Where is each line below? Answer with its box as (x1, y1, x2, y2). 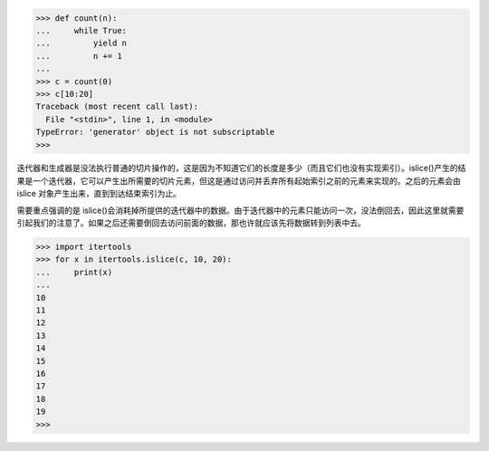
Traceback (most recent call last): (35, 101, 199, 112)
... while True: (35, 25, 127, 35)
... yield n (35, 38, 127, 49)
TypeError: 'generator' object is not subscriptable (35, 127, 275, 138)
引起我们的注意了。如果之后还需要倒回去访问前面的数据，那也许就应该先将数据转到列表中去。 (16, 217, 366, 228)
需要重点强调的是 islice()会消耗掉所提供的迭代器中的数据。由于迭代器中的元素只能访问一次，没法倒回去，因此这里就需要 (16, 205, 465, 216)
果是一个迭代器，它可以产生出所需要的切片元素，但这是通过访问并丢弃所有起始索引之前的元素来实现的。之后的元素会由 (16, 175, 461, 186)
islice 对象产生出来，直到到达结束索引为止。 (16, 188, 181, 199)
